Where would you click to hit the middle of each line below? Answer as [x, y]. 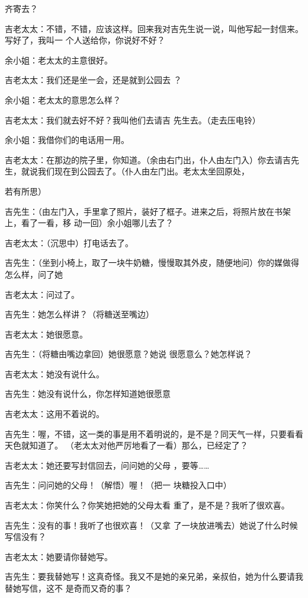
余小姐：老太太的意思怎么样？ [63, 99]
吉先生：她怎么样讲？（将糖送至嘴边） [79, 314]
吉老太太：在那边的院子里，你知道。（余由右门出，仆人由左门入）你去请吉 [148, 159]
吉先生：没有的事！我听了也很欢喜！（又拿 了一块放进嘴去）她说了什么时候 [151, 525]
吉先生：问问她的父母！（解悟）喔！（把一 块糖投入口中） [118, 485]
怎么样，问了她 [34, 274]
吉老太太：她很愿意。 [46, 334]
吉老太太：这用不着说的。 [54, 414]
